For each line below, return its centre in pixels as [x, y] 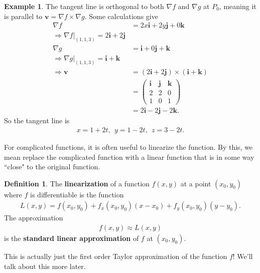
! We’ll [243, 256]
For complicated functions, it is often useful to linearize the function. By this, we [128, 147]
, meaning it [238, 6]
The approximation [34, 218]
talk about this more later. [45, 266]
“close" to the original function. [52, 167]
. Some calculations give [121, 16]
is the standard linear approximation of [72, 238]
